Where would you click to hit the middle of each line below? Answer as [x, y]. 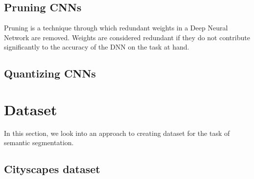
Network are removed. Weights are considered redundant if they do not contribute [127, 37]
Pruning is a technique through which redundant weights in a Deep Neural [116, 28]
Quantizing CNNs [50, 73]
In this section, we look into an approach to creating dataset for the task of [117, 133]
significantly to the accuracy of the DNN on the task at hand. [97, 47]
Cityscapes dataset [52, 169]
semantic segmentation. [39, 142]
